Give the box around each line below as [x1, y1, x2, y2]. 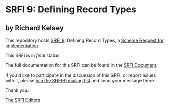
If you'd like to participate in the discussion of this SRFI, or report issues [5, 72, 156, 78]
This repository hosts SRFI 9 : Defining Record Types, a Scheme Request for [5, 37, 164, 43]
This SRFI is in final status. [5, 52, 61, 58]
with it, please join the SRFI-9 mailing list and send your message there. [5, 78, 155, 83]
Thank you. [5, 87, 29, 93]
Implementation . [5, 43, 40, 49]
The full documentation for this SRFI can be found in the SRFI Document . [5, 62, 158, 68]
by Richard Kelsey [5, 24, 64, 32]
